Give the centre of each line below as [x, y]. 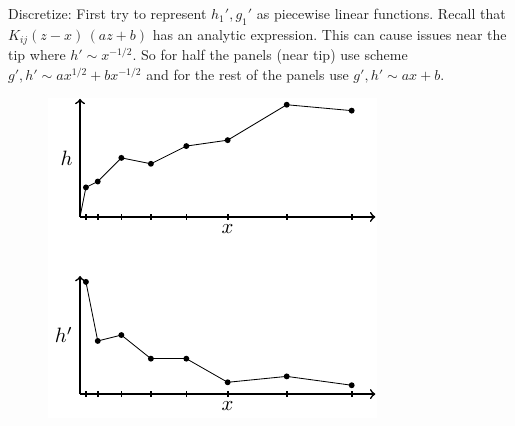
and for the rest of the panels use [247, 73]
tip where [37, 54]
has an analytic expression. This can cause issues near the [329, 33]
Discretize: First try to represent [107, 13]
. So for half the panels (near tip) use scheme [270, 54]
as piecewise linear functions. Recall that [381, 13]
